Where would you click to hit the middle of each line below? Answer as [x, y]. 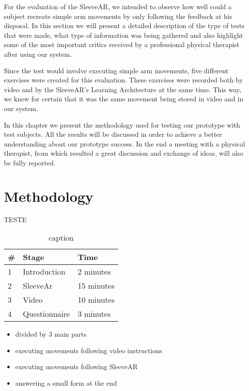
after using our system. [38, 54]
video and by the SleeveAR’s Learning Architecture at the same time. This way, [123, 89]
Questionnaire [47, 314]
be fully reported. [30, 162]
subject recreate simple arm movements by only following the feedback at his [118, 16]
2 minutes [94, 272]
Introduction [44, 272]
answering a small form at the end [66, 383]
